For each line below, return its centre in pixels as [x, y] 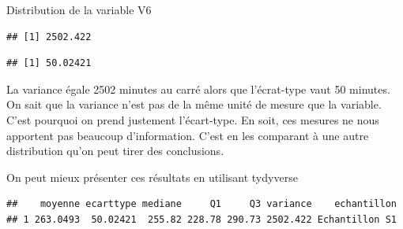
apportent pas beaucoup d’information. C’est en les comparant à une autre [188, 135]
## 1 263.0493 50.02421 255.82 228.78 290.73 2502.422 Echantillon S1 [201, 219]
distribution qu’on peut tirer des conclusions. [115, 151]
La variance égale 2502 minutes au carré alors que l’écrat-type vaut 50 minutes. [198, 89]
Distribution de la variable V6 [79, 9]
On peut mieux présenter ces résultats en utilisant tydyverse [152, 177]
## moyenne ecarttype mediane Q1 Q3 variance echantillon [201, 204]
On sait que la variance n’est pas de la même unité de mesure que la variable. [194, 104]
